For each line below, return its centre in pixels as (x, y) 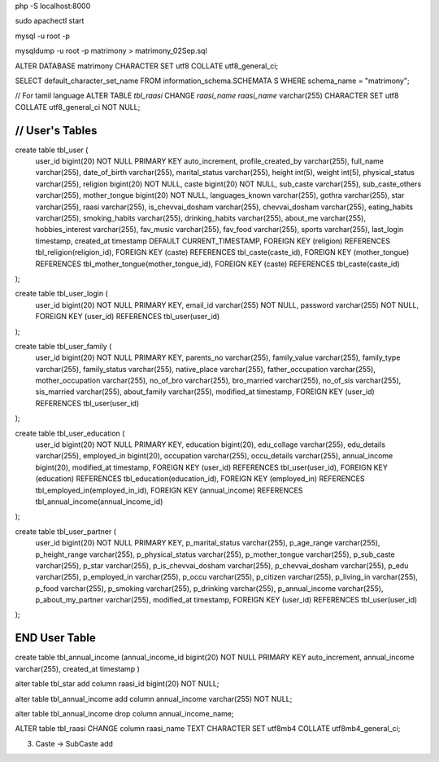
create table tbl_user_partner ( (66, 531)
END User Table (56, 638)
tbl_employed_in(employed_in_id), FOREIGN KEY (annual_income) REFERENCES (169, 490)
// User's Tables (56, 130)
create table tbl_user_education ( (70, 433)
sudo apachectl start (50, 21)
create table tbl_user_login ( (62, 294)
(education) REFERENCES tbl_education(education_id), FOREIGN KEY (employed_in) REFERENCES (200, 479)
